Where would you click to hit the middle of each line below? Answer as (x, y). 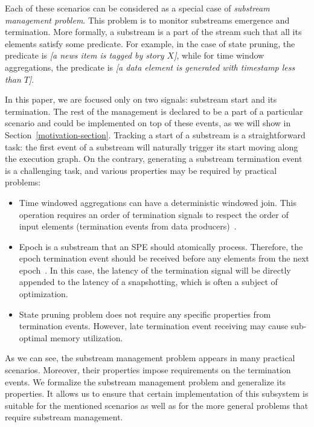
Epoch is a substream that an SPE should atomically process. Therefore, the (161, 246)
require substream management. (64, 417)
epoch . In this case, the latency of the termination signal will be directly (155, 270)
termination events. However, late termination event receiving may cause (153, 326)
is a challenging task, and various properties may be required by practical (141, 170)
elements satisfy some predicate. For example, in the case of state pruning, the (150, 43)
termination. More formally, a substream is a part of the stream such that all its (153, 32)
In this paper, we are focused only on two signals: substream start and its (141, 99)
